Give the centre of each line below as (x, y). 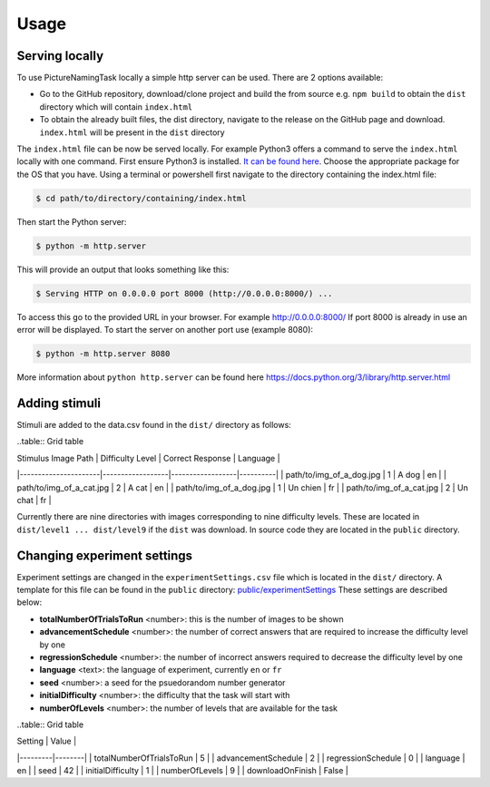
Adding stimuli (59, 403)
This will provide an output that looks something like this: (123, 269)
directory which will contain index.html (116, 107)
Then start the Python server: (72, 221)
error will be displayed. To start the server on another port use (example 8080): (165, 330)
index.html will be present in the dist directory (132, 132)
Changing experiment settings (105, 555)
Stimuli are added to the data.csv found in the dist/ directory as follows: (154, 424)
